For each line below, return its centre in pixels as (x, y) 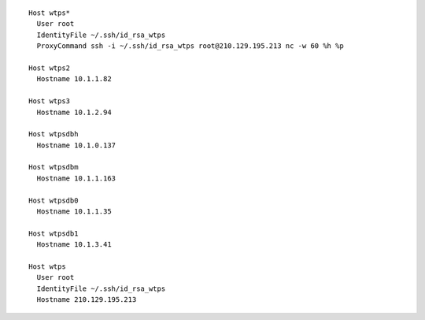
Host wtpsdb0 (54, 200)
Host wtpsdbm (54, 167)
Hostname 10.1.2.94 (74, 112)
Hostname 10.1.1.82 (74, 79)
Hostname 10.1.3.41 (74, 245)
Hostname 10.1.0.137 (76, 145)
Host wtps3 (50, 101)
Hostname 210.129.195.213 (87, 300)
